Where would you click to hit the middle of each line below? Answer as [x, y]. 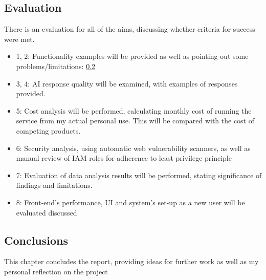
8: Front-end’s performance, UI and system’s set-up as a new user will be [130, 202]
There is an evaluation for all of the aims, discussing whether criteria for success [130, 29]
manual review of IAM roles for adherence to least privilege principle [124, 158]
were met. [19, 39]
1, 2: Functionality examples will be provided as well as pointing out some [132, 56]
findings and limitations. [54, 185]
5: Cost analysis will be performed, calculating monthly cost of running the [134, 110]
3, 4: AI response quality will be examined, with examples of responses [127, 83]
